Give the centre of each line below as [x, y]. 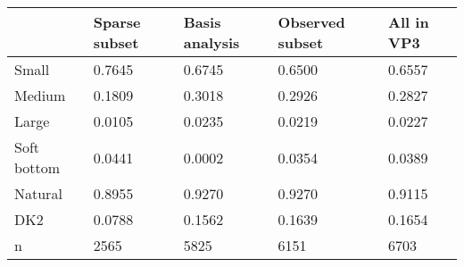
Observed [311, 22]
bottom [37, 167]
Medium [40, 95]
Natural [38, 193]
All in [409, 22]
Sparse [117, 22]
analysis [211, 42]
